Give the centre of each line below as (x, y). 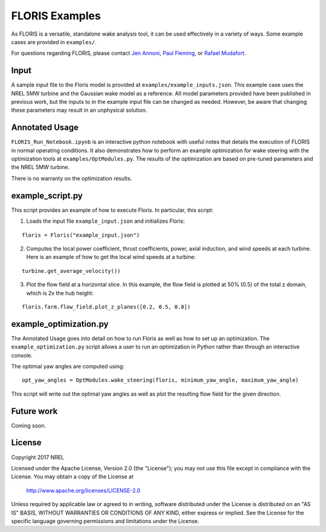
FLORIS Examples (56, 16)
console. (22, 355)
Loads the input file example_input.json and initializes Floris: (106, 221)
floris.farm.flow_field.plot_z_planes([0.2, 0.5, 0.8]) (106, 307)
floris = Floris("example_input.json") (81, 235)
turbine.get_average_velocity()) (71, 271)
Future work (34, 411)
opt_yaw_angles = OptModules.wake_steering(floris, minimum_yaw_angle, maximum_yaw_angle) (160, 380)
